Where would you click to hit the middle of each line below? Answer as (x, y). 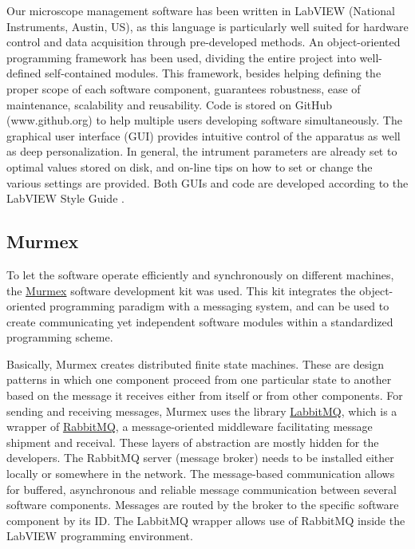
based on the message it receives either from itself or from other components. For (205, 395)
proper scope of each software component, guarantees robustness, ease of (184, 88)
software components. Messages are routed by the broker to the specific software (203, 505)
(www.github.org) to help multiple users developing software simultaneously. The (204, 120)
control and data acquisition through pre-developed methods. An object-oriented (204, 42)
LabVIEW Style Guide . (65, 198)
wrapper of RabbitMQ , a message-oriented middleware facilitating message (190, 427)
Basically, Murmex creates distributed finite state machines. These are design (195, 363)
